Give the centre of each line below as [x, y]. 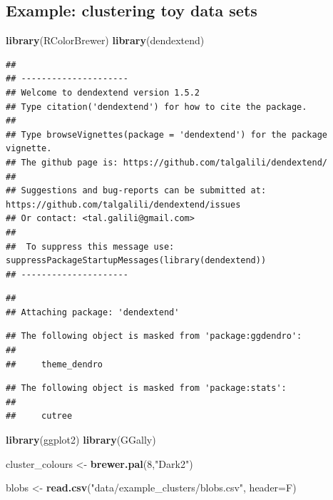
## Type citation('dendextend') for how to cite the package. [157, 107]
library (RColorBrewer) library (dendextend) [105, 40]
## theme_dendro [55, 364]
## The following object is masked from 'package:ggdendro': [154, 336]
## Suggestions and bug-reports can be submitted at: [136, 191]
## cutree [39, 416]
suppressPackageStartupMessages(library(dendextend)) [136, 261]
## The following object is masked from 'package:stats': [146, 388]
